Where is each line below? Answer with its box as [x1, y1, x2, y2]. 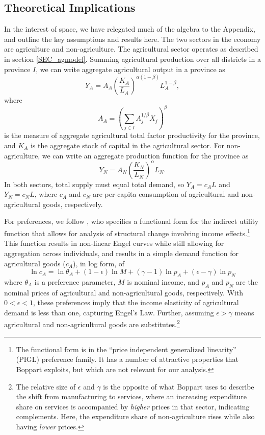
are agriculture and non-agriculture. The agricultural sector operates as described [4, 43, 258, 54]
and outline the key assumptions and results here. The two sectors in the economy [4, 33, 261, 44]
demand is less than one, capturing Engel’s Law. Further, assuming [4, 307, 214, 317]
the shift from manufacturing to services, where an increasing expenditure [16, 391, 247, 402]
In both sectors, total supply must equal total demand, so [4, 178, 184, 189]
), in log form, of [72, 258, 125, 268]
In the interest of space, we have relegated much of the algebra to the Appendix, [4, 24, 255, 34]
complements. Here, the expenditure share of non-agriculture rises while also [16, 411, 255, 422]
